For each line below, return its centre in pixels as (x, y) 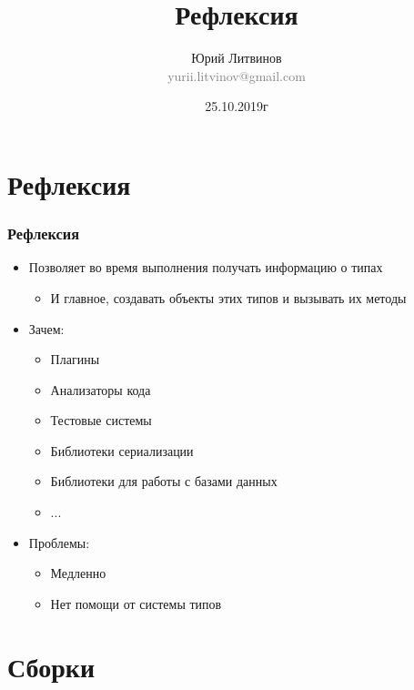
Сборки (51, 666)
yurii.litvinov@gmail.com (237, 75)
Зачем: (46, 328)
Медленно (78, 573)
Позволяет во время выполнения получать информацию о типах (206, 267)
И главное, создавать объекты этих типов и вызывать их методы (228, 297)
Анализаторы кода (101, 389)
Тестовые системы (101, 420)
